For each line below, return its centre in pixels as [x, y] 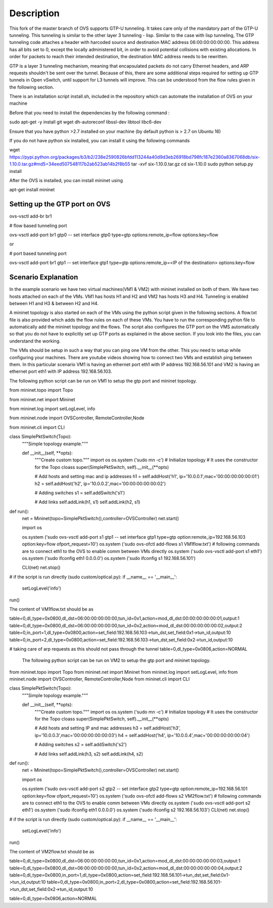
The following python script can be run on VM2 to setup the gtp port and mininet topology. [116, 661]
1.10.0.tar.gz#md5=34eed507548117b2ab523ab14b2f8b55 [70, 164]
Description [35, 13]
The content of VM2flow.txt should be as [52, 851]
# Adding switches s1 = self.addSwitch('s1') [80, 493]
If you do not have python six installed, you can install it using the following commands [100, 141]
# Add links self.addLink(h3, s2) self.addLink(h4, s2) [89, 754]
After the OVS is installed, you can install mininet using [66, 180]
